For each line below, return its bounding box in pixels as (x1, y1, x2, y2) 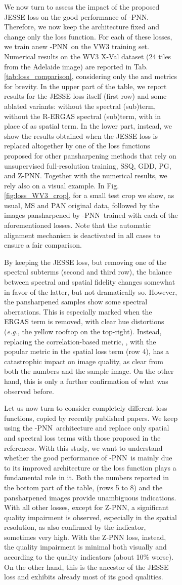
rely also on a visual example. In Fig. (4, 180, 119, 190)
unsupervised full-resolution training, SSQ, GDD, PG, (4, 160, 171, 171)
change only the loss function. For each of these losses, (4, 31, 172, 42)
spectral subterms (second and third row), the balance (4, 266, 172, 277)
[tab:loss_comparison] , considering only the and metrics (4, 71, 177, 82)
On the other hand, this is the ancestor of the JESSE (4, 561, 169, 572)
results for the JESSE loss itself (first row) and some (4, 91, 167, 101)
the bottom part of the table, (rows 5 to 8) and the (4, 482, 163, 492)
